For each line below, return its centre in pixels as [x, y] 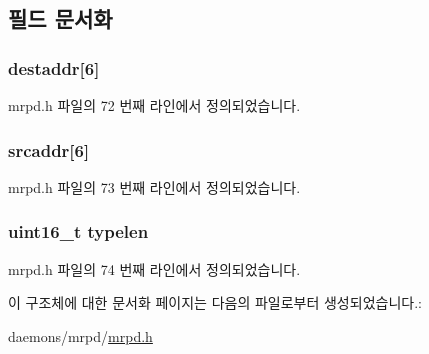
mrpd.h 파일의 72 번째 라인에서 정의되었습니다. [154, 105]
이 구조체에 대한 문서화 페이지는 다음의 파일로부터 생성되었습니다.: [215, 302]
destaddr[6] [54, 67]
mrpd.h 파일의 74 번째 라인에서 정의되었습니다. [154, 268]
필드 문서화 [60, 18]
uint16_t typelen [78, 231]
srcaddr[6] [49, 149]
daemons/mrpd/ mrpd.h [80, 335]
